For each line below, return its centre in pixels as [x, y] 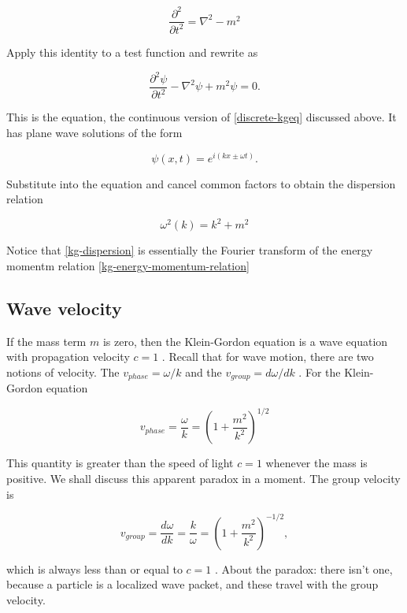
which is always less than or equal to [94, 568]
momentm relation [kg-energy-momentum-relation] [128, 265]
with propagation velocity [68, 357]
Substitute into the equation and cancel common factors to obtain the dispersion [201, 183]
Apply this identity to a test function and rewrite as [132, 52]
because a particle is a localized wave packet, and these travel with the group [192, 584]
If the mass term [46, 341]
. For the [320, 372]
